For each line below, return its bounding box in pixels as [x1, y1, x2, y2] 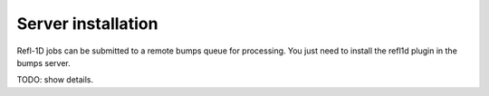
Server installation [16, 14, 158, 34]
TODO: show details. [16, 74, 94, 85]
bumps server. [16, 57, 72, 68]
